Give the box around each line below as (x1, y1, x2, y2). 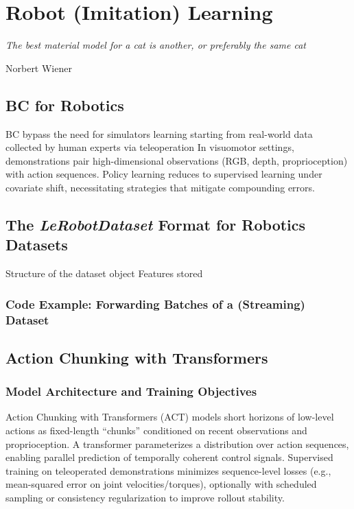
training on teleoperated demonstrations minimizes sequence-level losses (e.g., (5, 463, 331, 477)
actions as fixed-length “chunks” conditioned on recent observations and (5, 423, 307, 438)
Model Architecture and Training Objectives (5, 383, 257, 400)
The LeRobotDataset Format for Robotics (5, 213, 306, 235)
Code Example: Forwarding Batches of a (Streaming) (5, 295, 305, 312)
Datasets (5, 234, 68, 255)
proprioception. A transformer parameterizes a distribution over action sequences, (5, 436, 349, 451)
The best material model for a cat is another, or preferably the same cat (5, 38, 307, 52)
